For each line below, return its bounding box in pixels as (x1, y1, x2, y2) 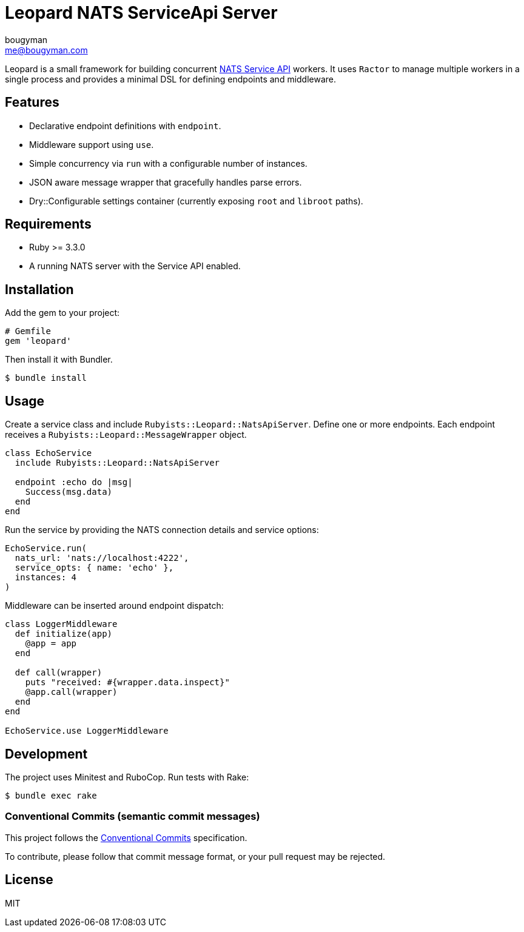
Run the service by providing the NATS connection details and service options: (5, 525, 319, 535)
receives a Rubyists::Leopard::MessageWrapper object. (5, 429, 247, 440)
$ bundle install (5, 373, 87, 383)
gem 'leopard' (5, 336, 72, 346)
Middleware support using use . (29, 139, 154, 150)
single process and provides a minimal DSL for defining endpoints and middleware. (5, 73, 337, 84)
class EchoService (5, 448, 92, 458)
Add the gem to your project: (5, 307, 120, 318)
